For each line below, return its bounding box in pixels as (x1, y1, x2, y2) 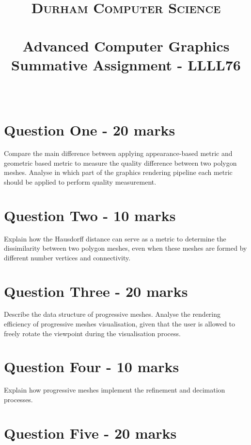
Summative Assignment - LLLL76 (11, 54, 241, 74)
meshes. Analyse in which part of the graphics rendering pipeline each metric (4, 167, 233, 177)
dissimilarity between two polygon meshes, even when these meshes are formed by (4, 243, 247, 253)
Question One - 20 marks (4, 120, 175, 140)
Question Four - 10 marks (4, 357, 179, 377)
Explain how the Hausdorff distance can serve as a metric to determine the (4, 233, 226, 243)
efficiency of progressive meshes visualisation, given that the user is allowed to (4, 319, 235, 329)
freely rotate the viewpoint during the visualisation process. (4, 328, 181, 338)
